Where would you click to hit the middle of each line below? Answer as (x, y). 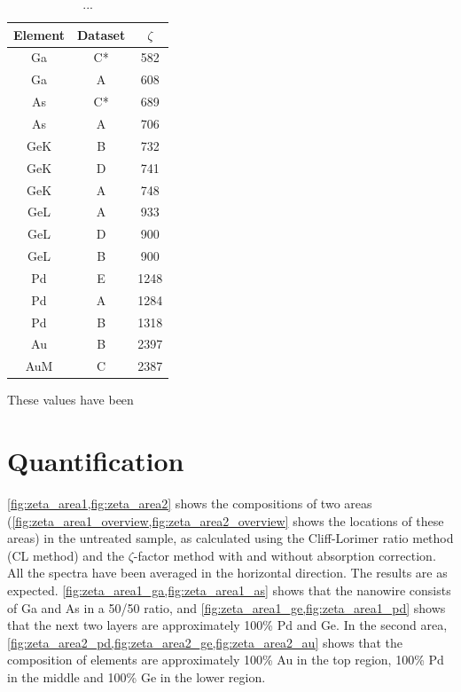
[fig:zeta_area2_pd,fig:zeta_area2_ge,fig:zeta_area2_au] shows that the (205, 642)
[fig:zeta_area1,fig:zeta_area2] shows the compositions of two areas (190, 503)
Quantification (96, 461)
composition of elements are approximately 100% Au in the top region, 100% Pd (226, 660)
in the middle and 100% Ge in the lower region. (137, 677)
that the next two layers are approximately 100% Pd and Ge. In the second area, (227, 625)
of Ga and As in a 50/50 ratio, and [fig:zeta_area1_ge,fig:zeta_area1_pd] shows (227, 607)
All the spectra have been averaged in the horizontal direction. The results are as (227, 573)
